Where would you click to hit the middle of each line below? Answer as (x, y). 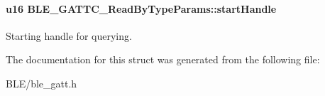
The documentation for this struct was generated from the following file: (163, 59)
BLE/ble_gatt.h (42, 83)
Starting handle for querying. (69, 35)
